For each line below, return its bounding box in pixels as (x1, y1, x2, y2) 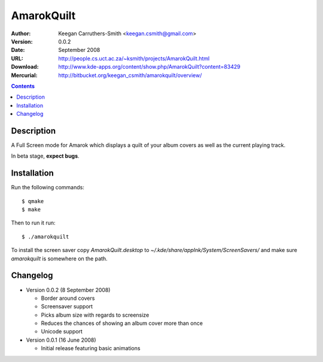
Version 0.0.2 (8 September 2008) (26, 286, 111, 293)
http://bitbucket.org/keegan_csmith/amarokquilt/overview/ (58, 72, 202, 79)
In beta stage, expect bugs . (11, 152, 80, 159)
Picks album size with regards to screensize (41, 311, 150, 318)
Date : (11, 47, 25, 54)
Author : (11, 30, 31, 37)
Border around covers (41, 294, 95, 302)
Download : (11, 63, 39, 70)
